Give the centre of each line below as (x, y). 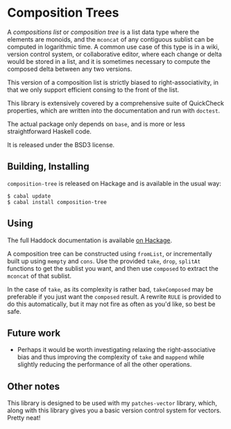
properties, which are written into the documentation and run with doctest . (114, 110)
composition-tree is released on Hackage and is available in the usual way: (114, 183)
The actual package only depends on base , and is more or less (96, 124)
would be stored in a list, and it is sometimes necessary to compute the (109, 61)
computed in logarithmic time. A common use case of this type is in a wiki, (113, 47)
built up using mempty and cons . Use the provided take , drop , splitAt (104, 261)
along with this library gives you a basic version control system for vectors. (114, 410)
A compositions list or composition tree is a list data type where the (103, 32)
